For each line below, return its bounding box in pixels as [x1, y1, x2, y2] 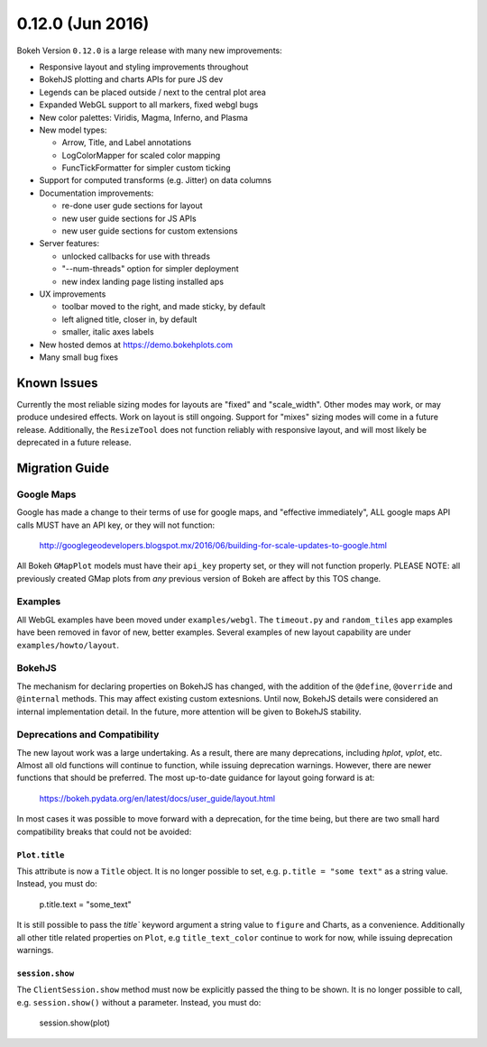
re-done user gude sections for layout [61, 200, 203, 211]
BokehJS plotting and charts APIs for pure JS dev [39, 74, 224, 85]
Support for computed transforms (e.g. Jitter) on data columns [39, 175, 272, 186]
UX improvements [39, 289, 106, 299]
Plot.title [16, 850, 65, 860]
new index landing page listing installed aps [61, 276, 225, 287]
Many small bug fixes [39, 352, 119, 363]
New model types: [39, 124, 107, 135]
